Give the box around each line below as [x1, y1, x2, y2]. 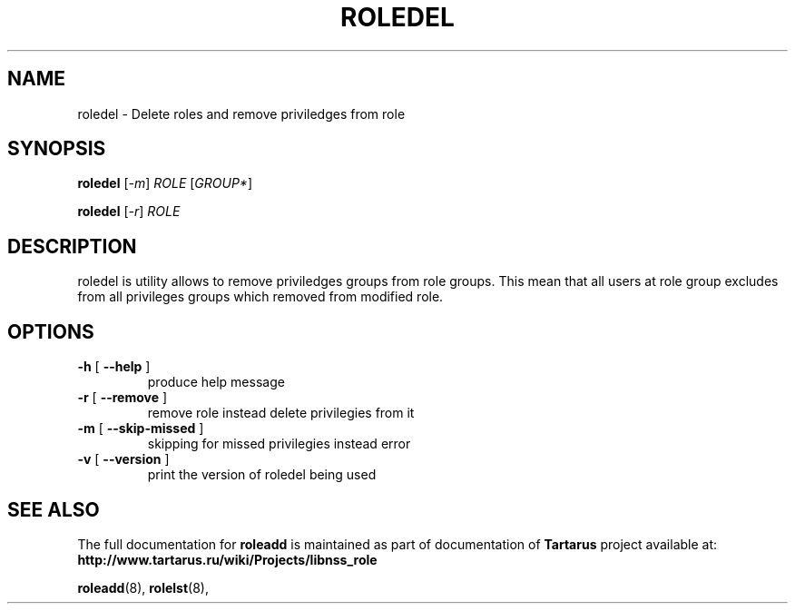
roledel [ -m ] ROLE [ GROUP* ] [77, 175, 253, 192]
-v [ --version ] [77, 451, 170, 468]
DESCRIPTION [7, 234, 137, 258]
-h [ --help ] [77, 359, 151, 375]
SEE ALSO [7, 498, 100, 521]
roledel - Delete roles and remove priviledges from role [77, 105, 406, 122]
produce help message [147, 374, 285, 390]
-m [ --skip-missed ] [77, 420, 204, 437]
